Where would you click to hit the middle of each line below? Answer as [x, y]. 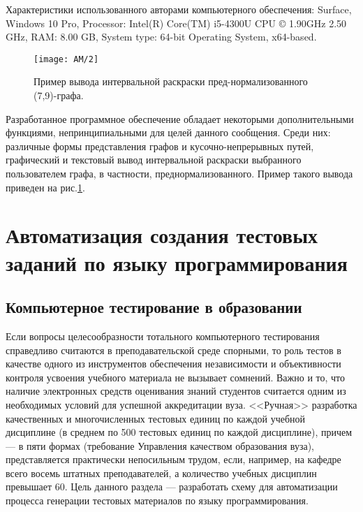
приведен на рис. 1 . [45, 187]
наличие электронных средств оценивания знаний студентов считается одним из [176, 391]
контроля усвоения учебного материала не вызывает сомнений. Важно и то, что [176, 377]
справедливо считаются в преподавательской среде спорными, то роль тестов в [173, 350]
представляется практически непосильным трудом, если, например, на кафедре [173, 459]
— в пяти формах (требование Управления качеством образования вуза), [160, 445]
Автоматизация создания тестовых [162, 235]
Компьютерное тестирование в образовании [154, 307]
